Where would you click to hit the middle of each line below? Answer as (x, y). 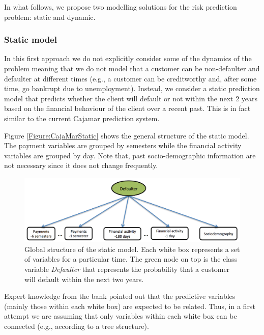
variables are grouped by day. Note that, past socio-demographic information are (130, 155)
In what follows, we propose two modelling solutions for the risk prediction (121, 7)
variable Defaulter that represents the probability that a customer (127, 269)
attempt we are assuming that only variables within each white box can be (121, 316)
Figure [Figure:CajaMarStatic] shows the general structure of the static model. (127, 135)
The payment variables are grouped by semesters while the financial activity (123, 145)
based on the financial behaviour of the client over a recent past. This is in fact (127, 108)
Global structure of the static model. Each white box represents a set (132, 249)
